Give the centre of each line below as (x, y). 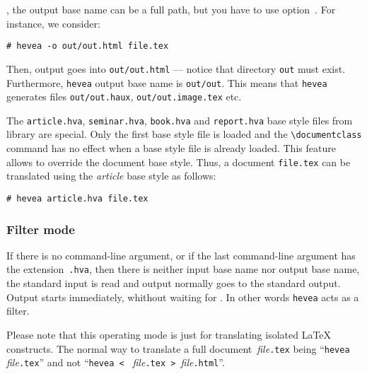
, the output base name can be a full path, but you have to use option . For (171, 9)
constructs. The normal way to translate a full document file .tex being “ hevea (178, 348)
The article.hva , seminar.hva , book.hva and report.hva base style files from (180, 120)
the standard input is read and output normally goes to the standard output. (174, 283)
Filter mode (41, 229)
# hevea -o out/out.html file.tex (88, 46)
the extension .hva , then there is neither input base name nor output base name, (183, 269)
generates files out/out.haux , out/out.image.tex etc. (124, 97)
